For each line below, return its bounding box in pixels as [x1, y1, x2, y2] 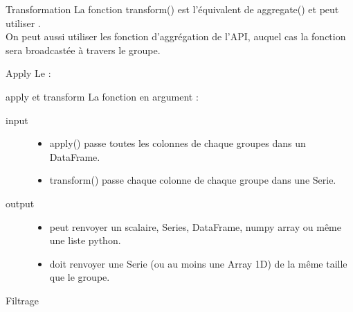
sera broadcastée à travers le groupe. [6, 42, 161, 57]
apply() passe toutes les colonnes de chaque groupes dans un [49, 136, 306, 150]
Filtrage [6, 293, 39, 307]
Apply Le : [6, 66, 51, 80]
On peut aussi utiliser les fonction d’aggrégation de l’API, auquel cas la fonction [6, 29, 346, 44]
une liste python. [49, 233, 121, 248]
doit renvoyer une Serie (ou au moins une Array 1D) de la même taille [49, 256, 347, 270]
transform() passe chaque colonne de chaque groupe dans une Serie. [49, 173, 336, 187]
